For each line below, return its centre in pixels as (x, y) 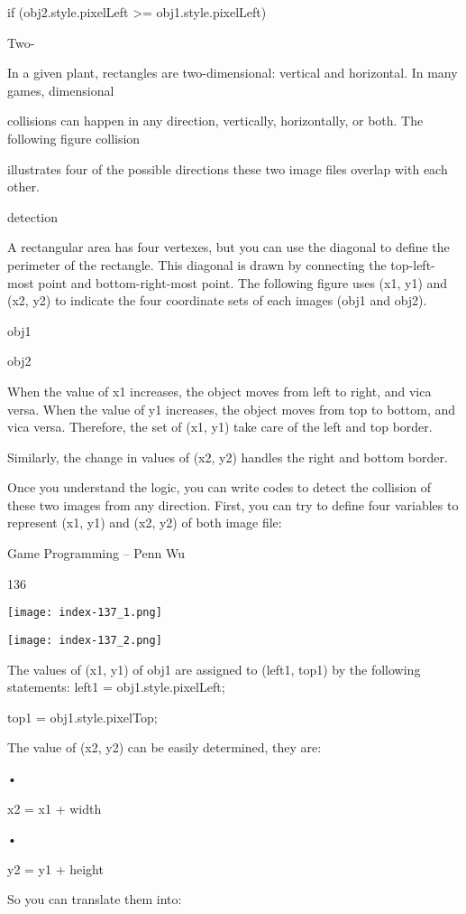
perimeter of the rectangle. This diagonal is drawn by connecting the (197, 264)
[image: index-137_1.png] (85, 613)
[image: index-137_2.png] (85, 640)
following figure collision (74, 138)
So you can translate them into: (95, 899)
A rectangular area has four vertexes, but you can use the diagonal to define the (228, 247)
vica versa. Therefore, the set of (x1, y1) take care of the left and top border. (220, 427)
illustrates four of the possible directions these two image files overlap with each (228, 168)
